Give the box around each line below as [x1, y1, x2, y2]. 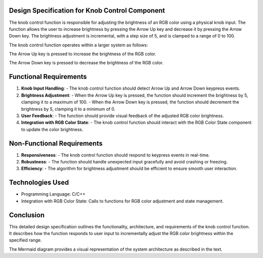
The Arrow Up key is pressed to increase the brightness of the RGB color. [9, 51, 156, 57]
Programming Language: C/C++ [21, 191, 86, 197]
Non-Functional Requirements [9, 139, 103, 147]
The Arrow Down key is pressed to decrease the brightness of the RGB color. [9, 60, 164, 66]
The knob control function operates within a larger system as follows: [9, 42, 148, 48]
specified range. [9, 237, 42, 243]
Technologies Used [9, 179, 69, 187]
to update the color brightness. [21, 126, 84, 132]
